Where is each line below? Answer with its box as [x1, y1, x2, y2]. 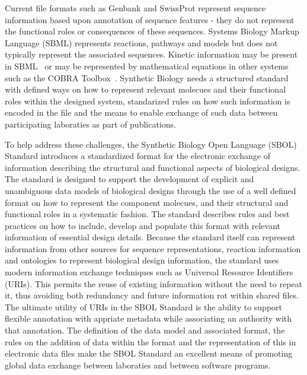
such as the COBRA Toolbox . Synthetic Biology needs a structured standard [5, 71, 289, 84]
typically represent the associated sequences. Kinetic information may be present [5, 48, 298, 61]
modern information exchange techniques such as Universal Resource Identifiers [5, 266, 293, 278]
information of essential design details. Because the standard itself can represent [5, 231, 296, 243]
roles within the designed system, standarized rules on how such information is [5, 94, 290, 107]
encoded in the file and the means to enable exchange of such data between [5, 106, 278, 119]
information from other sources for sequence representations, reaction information [5, 242, 301, 255]
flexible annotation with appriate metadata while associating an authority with [5, 312, 292, 325]
